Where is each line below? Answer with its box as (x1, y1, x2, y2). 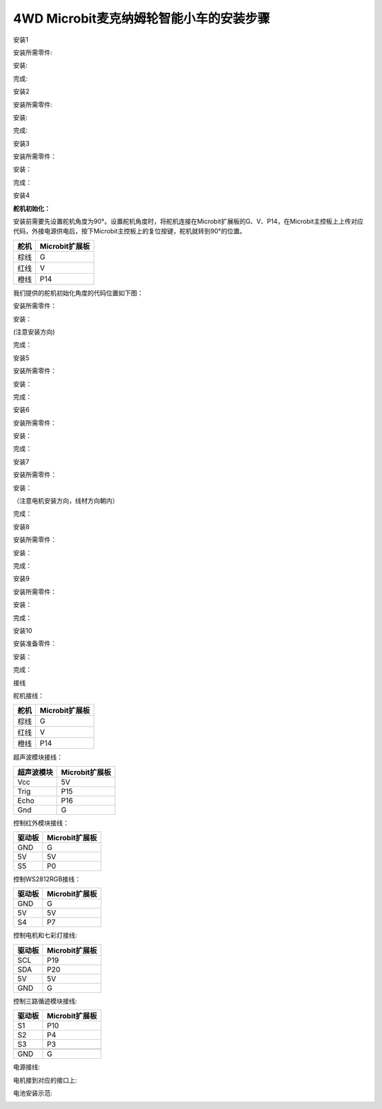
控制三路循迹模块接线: (13, 997, 78, 1005)
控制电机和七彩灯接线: (13, 931, 78, 940)
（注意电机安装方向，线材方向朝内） (13, 497, 119, 505)
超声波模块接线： (13, 753, 63, 762)
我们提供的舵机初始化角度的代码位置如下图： (13, 289, 144, 297)
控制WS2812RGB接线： (13, 875, 81, 883)
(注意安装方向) (13, 327, 56, 336)
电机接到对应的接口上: (13, 1076, 78, 1084)
